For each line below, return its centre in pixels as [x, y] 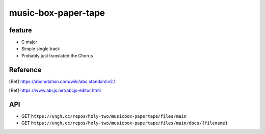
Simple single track [41, 49]
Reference [25, 69]
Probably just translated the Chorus [57, 55]
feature [21, 30]
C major [29, 42]
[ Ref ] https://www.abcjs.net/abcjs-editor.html [55, 90]
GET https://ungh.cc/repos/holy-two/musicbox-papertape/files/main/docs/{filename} [125, 123]
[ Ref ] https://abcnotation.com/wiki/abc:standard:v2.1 [62, 81]
